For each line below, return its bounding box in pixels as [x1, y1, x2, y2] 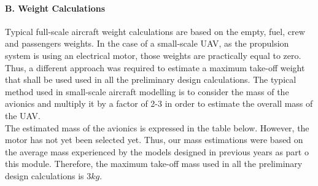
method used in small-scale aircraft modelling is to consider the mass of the [5, 85, 289, 98]
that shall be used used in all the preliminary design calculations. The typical [5, 73, 297, 86]
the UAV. [5, 109, 41, 122]
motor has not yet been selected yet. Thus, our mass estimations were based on [5, 133, 303, 146]
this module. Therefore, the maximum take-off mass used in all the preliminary [5, 157, 303, 170]
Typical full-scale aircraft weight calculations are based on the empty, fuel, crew [5, 25, 305, 37]
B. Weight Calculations [5, 1, 105, 14]
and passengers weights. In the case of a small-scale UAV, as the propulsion [5, 37, 289, 50]
